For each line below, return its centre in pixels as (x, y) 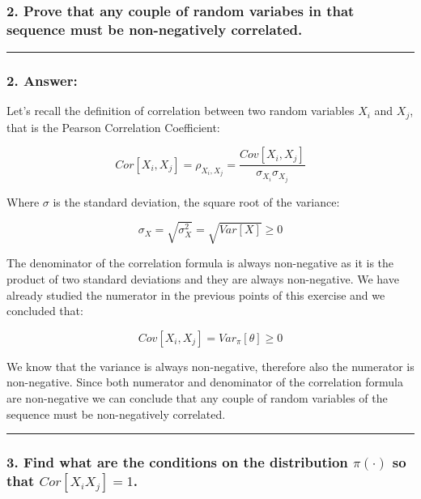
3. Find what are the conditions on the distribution (177, 462)
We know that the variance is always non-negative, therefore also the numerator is (210, 366)
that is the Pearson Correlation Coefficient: (113, 127)
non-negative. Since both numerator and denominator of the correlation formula (205, 382)
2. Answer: (42, 81)
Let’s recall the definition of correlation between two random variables (181, 111)
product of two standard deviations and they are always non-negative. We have (203, 279)
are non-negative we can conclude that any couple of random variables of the (197, 398)
